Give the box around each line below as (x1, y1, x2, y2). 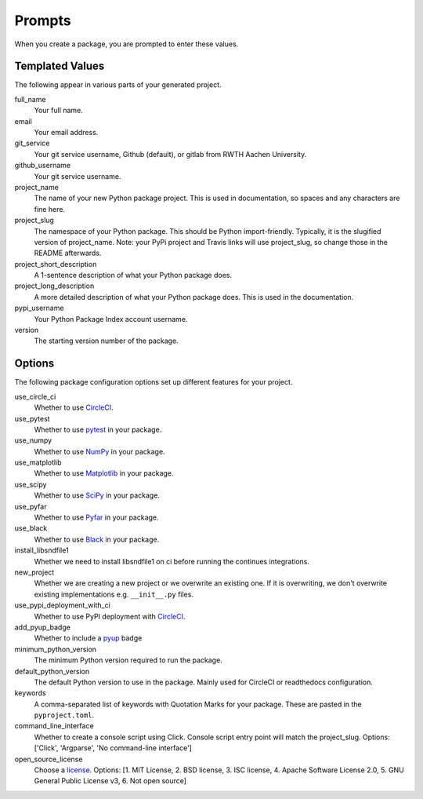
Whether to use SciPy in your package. (34, 491, 161, 500)
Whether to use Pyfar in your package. (34, 513, 160, 522)
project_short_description (14, 259, 97, 268)
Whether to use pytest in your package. (34, 425, 162, 434)
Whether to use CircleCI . (34, 403, 114, 412)
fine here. (34, 204, 66, 213)
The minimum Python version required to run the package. (34, 655, 222, 665)
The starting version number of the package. (34, 336, 179, 345)
